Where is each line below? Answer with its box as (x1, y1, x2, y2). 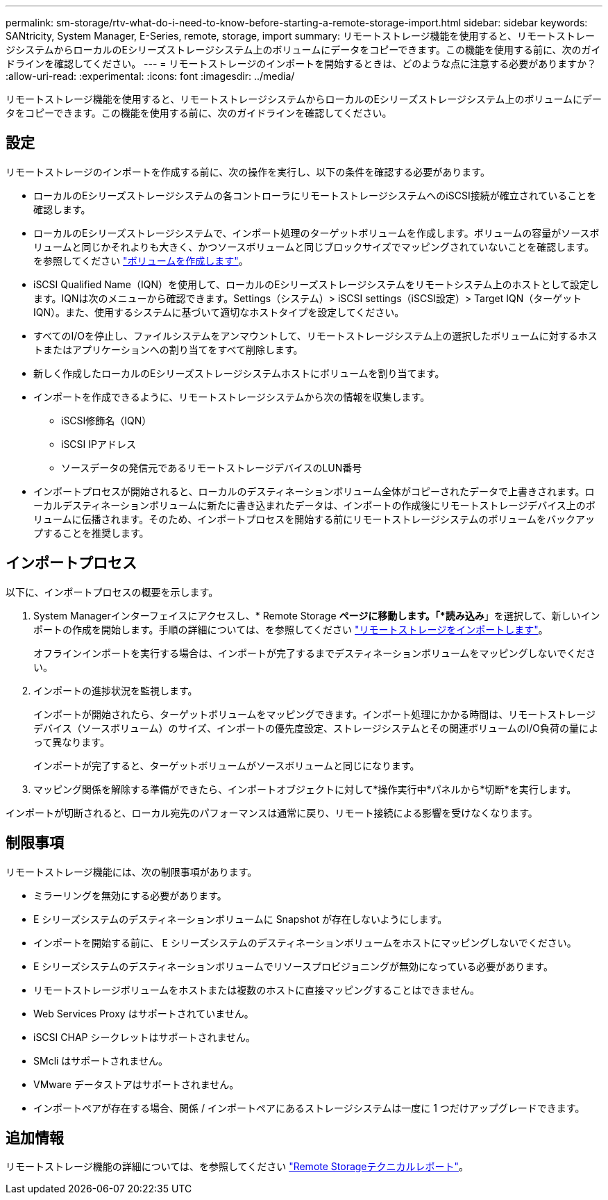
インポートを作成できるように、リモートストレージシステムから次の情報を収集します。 (33, 390, 430, 403)
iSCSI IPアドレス (61, 437, 136, 450)
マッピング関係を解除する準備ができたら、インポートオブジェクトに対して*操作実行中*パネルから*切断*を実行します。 (33, 783, 577, 795)
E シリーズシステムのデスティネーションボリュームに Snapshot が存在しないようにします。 (33, 912, 448, 925)
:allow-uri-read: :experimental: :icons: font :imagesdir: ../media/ (6, 70, 295, 82)
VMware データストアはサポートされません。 (33, 1078, 239, 1090)
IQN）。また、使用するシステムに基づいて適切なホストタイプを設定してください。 (33, 306, 405, 318)
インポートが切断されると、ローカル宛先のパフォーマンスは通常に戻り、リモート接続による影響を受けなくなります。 (6, 806, 538, 819)
